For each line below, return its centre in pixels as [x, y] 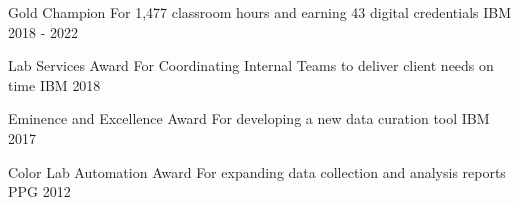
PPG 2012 [39, 191]
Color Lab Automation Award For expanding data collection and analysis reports [257, 171]
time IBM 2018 [54, 84]
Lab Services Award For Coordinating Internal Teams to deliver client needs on [251, 65]
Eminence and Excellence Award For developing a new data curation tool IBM [249, 118]
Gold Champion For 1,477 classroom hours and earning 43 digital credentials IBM [260, 12]
